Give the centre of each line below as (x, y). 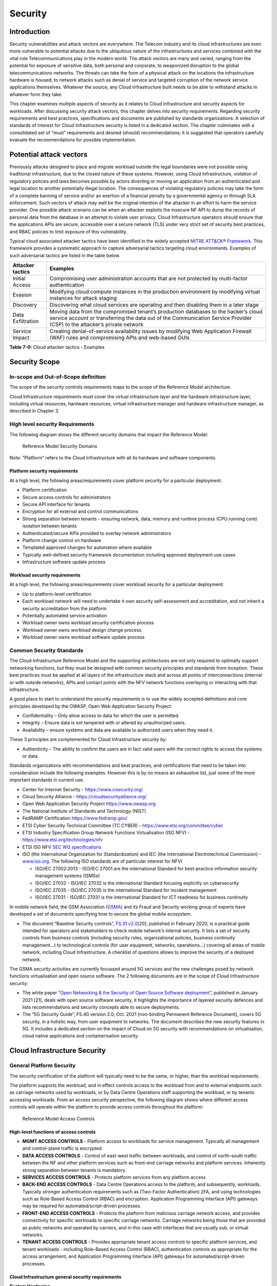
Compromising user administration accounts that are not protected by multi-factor (149, 279)
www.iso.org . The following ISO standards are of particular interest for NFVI (102, 861)
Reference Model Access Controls (58, 1118)
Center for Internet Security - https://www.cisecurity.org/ (83, 789)
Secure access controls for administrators (67, 497)
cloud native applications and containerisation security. (81, 1036)
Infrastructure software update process (64, 562)
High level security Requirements (52, 424)
